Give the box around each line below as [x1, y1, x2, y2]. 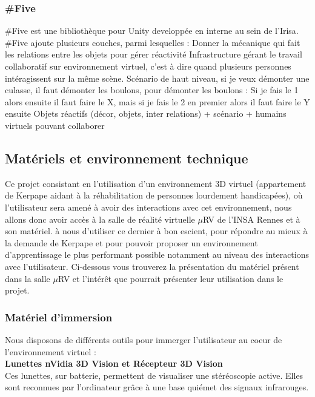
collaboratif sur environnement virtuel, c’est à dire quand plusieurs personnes [5, 60, 291, 72]
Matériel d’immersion [5, 309, 113, 324]
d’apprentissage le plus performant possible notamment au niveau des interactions [5, 248, 309, 261]
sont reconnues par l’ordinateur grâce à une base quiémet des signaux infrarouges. [5, 381, 309, 393]
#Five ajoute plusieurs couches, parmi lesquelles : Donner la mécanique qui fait [5, 36, 300, 48]
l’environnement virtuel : [5, 345, 96, 358]
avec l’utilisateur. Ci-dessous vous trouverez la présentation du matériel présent [5, 260, 299, 272]
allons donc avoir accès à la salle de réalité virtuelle [5, 212, 195, 225]
